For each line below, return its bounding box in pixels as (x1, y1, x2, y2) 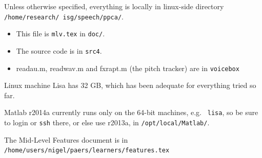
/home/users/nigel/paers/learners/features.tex (4, 147, 170, 154)
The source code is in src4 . (16, 45, 102, 56)
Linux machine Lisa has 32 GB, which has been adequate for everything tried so (4, 80, 256, 91)
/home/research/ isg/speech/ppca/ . (4, 11, 124, 21)
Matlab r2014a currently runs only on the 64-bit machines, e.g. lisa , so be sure (4, 107, 258, 118)
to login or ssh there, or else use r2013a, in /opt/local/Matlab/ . (4, 117, 210, 128)
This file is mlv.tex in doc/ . (16, 28, 105, 39)
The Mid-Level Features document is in (4, 134, 128, 145)
